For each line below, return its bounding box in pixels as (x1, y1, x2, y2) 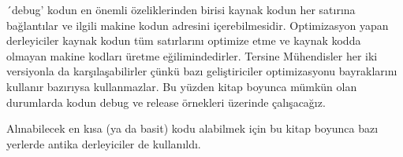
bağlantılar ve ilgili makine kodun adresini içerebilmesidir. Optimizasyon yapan (6, 16, 389, 33)
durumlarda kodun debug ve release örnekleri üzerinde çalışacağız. (6, 93, 326, 110)
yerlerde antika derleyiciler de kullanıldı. (6, 135, 201, 152)
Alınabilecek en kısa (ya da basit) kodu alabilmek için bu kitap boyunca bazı (6, 120, 379, 137)
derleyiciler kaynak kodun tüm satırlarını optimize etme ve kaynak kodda (6, 32, 361, 49)
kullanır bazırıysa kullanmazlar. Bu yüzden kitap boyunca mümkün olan (6, 78, 357, 94)
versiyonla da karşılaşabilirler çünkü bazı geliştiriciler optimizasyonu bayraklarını (6, 63, 397, 79)
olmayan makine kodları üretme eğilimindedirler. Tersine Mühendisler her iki (6, 47, 378, 64)
